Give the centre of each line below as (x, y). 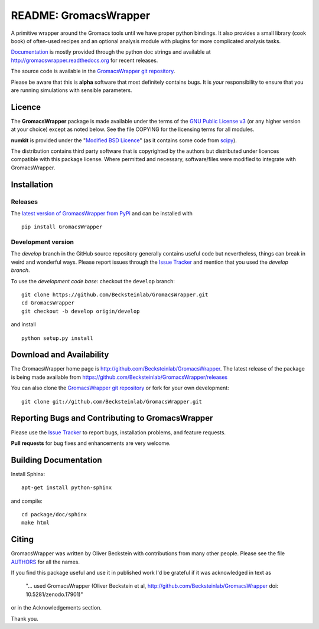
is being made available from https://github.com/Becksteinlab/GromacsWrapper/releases (119, 377)
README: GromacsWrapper (81, 15)
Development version (42, 242)
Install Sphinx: (28, 474)
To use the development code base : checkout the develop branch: (93, 281)
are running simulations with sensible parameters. (71, 90)
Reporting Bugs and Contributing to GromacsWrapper (112, 418)
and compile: (27, 501)
